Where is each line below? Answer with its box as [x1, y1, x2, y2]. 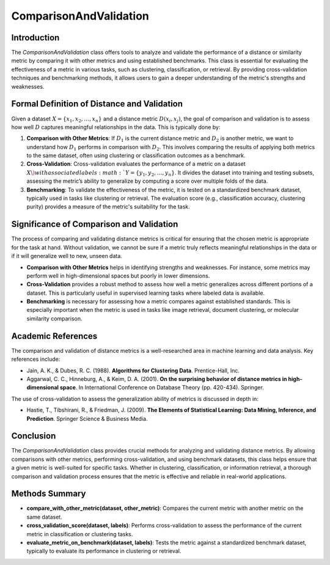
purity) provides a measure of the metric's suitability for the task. [26, 203, 191, 210]
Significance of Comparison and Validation [11, 219, 178, 229]
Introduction [11, 32, 60, 43]
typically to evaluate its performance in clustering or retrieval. [26, 547, 182, 555]
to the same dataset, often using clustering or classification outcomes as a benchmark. [26, 152, 246, 159]
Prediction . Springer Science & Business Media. [26, 415, 148, 422]
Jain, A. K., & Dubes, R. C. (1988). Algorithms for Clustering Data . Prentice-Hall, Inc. [26, 367, 240, 374]
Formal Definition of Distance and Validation [11, 98, 183, 109]
